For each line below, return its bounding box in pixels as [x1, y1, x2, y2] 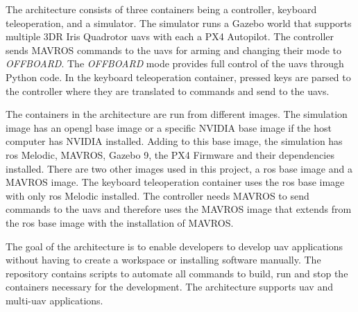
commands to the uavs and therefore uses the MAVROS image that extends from [6, 202, 352, 216]
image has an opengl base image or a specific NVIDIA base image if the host [6, 120, 332, 135]
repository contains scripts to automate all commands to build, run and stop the [6, 266, 348, 280]
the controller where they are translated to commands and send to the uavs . [6, 83, 330, 98]
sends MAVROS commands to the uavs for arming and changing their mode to [6, 42, 342, 57]
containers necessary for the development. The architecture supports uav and [6, 279, 333, 294]
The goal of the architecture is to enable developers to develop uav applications [6, 239, 343, 253]
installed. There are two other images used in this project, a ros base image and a [6, 161, 352, 175]
